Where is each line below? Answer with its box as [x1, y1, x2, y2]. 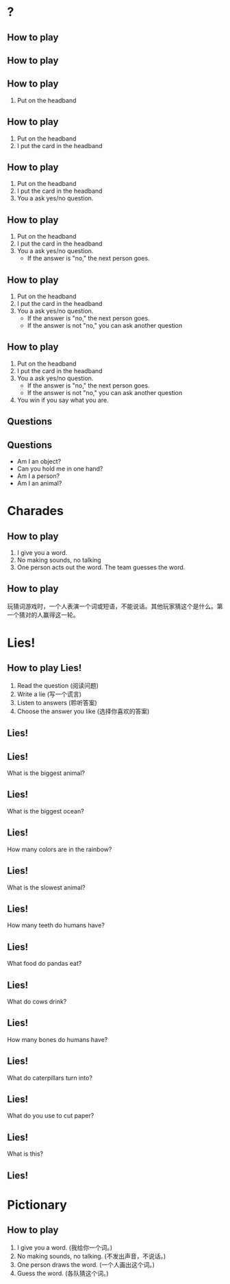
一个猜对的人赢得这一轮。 [7, 610, 79, 619]
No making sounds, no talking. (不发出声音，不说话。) [16, 1252, 166, 1260]
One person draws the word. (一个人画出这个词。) [16, 1260, 155, 1269]
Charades [7, 503, 64, 519]
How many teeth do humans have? [7, 921, 105, 929]
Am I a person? [16, 472, 60, 480]
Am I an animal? [16, 479, 62, 488]
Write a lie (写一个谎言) [16, 690, 82, 698]
